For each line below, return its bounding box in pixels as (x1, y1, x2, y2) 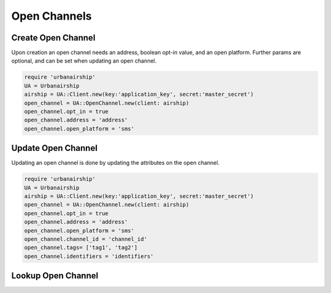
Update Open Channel (11, 143, 98, 153)
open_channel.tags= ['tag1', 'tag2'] (24, 244, 138, 251)
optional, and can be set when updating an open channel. (11, 57, 157, 64)
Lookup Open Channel (11, 270, 99, 281)
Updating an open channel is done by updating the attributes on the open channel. (11, 159, 220, 167)
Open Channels (11, 9, 92, 23)
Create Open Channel (11, 32, 96, 43)
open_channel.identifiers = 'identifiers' (24, 253, 154, 260)
